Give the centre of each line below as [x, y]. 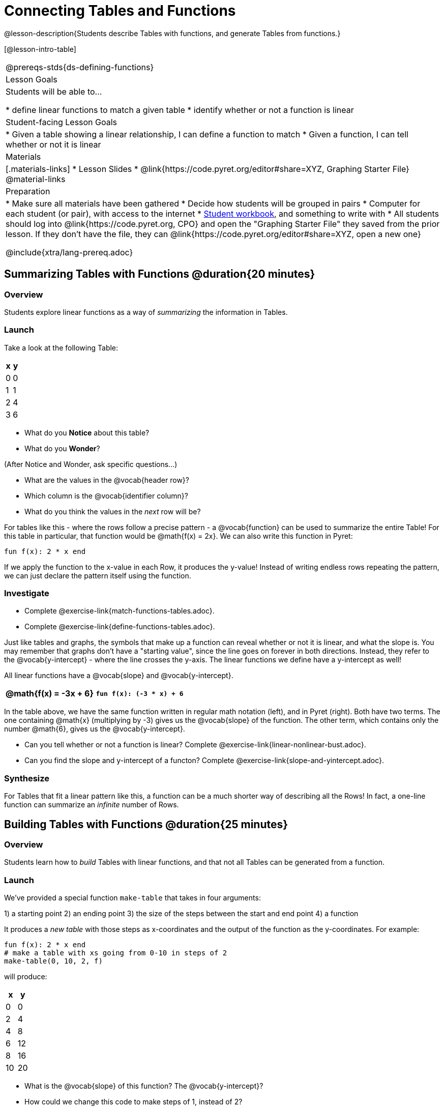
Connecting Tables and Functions [120, 11]
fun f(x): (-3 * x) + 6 [140, 693]
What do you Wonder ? [62, 448]
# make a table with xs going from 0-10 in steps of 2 [116, 953]
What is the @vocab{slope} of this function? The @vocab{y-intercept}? [144, 1086]
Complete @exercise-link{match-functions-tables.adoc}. [120, 611]
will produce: [26, 977]
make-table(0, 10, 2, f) [53, 961]
